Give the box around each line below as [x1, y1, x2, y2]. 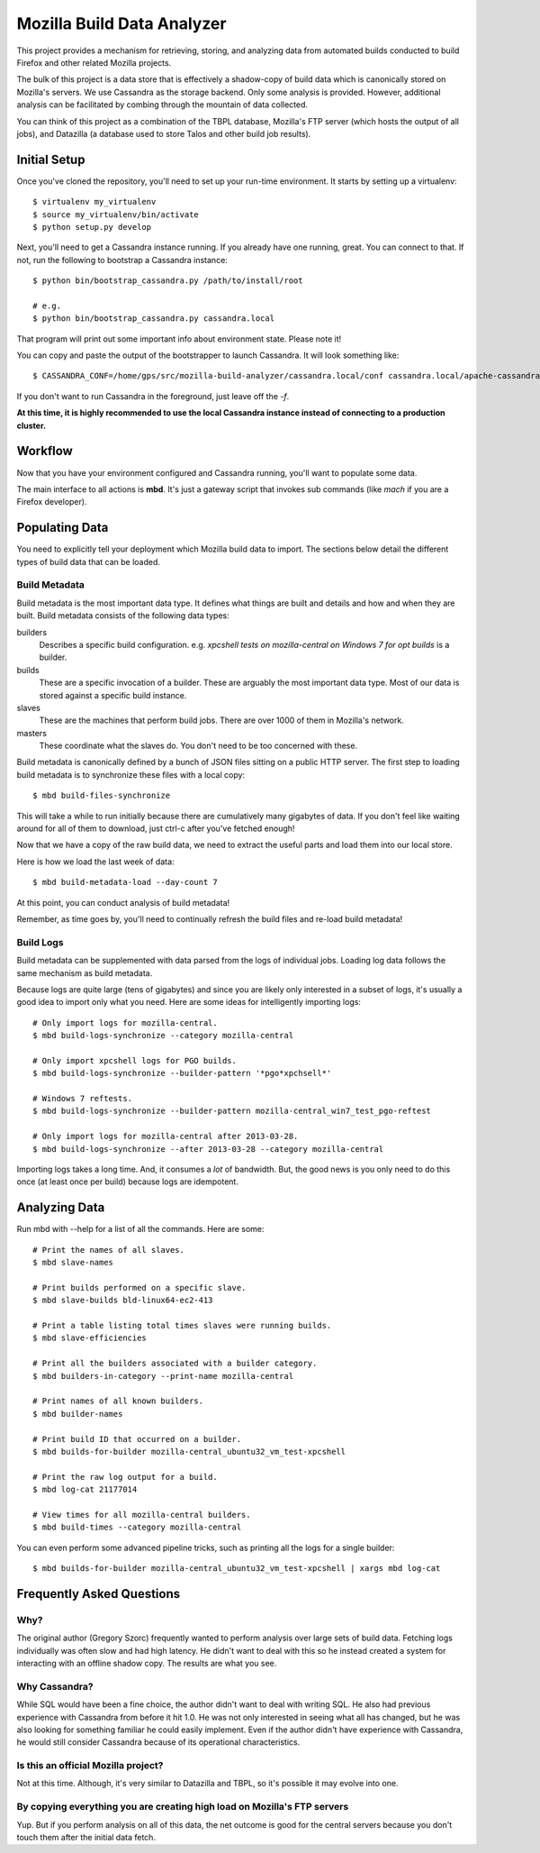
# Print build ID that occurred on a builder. [32, 1434, 242, 1444]
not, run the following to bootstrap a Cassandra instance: [16, 254, 229, 265]
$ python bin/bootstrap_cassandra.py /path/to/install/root [32, 276, 303, 286]
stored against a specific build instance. [39, 689, 187, 700]
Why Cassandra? [16, 1680, 94, 1693]
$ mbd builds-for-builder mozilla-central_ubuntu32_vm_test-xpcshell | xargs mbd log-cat [32, 1564, 441, 1574]
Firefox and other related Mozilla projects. [16, 57, 172, 68]
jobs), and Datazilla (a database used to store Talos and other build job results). [16, 128, 311, 139]
